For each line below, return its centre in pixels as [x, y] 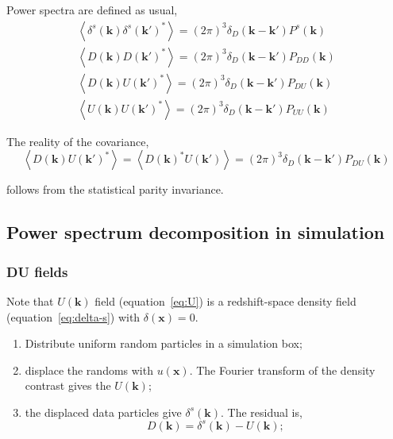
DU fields [37, 271]
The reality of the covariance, [78, 141]
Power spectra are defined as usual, [92, 10]
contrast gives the [68, 385]
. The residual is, [262, 412]
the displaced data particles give [103, 412]
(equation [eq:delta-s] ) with [73, 316]
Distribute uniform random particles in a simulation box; [164, 343]
